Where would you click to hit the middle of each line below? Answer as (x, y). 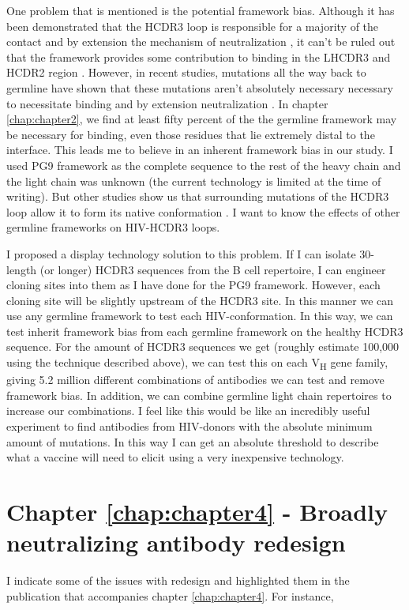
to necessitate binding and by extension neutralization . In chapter (167, 103)
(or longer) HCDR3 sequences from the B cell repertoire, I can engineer (213, 269)
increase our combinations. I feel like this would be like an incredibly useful (188, 410)
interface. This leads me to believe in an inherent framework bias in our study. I (200, 150)
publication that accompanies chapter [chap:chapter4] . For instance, (170, 595)
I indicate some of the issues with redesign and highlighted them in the (178, 580)
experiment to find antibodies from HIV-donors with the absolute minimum (189, 425)
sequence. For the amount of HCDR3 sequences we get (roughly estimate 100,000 (203, 346)
